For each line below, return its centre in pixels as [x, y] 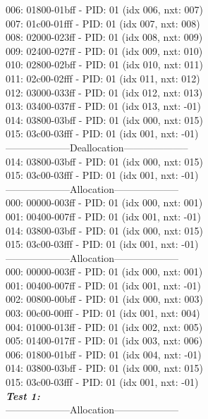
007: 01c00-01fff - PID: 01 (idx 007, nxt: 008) [103, 23]
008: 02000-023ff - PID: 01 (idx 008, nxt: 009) [104, 37]
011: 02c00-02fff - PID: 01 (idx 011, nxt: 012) [103, 78]
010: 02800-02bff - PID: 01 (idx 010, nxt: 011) [104, 64]
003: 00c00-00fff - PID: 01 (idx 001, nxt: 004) [103, 313]
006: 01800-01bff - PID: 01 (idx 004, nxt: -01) [104, 354]
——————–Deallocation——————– [97, 147]
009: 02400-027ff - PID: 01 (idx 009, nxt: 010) [104, 50]
